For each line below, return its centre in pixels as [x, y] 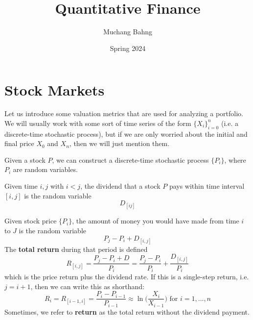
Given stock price [31, 221]
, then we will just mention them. [119, 143]
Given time [21, 186]
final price [19, 143]
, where [235, 160]
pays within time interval [207, 186]
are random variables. [45, 169]
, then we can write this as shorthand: [87, 286]
